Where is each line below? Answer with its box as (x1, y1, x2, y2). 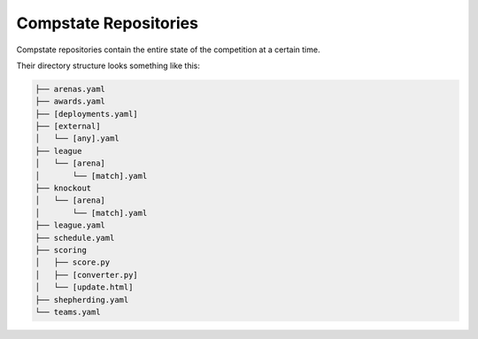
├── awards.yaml (35, 96, 106, 106)
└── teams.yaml (35, 306, 101, 317)
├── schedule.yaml (35, 233, 115, 243)
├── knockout (35, 183, 92, 194)
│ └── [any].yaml (35, 134, 119, 143)
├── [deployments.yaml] (35, 109, 139, 119)
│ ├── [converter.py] (35, 270, 139, 280)
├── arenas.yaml (35, 84, 106, 94)
